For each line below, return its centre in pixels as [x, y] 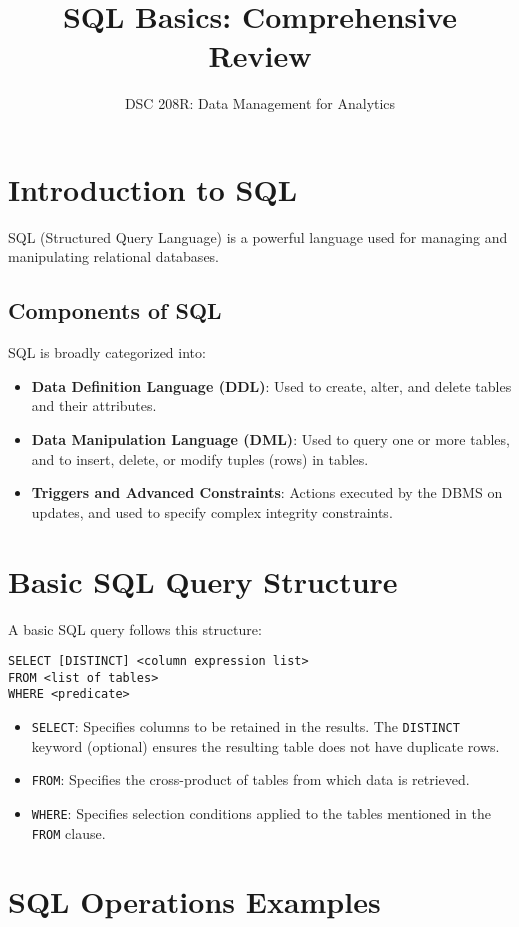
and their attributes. [94, 405]
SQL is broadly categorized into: [107, 352]
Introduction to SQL [153, 188]
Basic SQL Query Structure [203, 580]
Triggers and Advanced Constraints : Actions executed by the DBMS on [267, 492]
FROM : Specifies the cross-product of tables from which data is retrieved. [250, 779]
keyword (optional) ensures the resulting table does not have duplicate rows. [265, 745]
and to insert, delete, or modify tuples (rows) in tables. [200, 458]
